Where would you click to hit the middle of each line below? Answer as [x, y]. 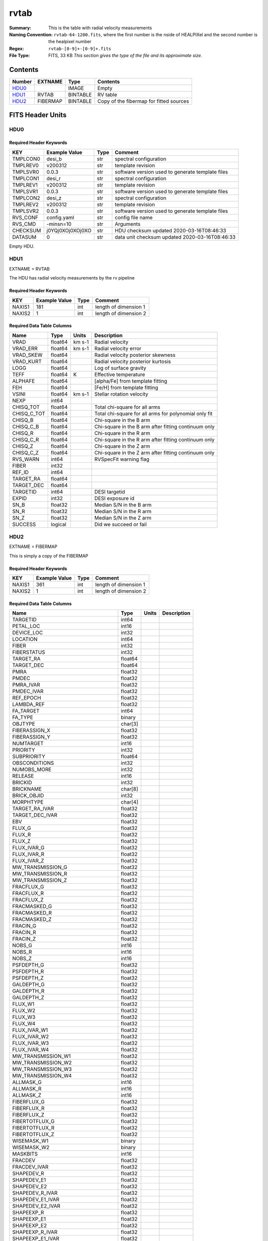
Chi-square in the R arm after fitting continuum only [155, 439]
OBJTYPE [24, 724]
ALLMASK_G [27, 1082]
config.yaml [60, 217]
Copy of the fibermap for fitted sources [143, 101]
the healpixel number [70, 42]
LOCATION [25, 639]
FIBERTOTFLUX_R [33, 1128]
